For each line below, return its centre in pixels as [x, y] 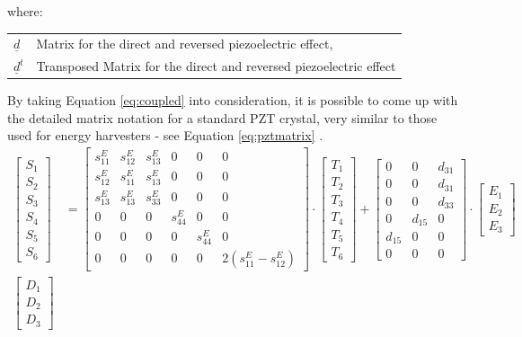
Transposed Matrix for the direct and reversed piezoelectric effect [216, 66]
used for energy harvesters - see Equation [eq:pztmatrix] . [165, 135]
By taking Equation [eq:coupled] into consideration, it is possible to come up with [233, 100]
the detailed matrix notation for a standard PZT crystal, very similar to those [222, 117]
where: [25, 11]
